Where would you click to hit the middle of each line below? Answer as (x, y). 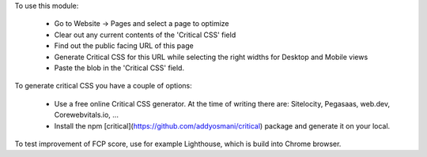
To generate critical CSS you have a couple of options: (104, 86)
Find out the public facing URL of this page (124, 46)
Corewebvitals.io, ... (86, 115)
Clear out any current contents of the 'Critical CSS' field (145, 35)
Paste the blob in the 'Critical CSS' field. (119, 68)
